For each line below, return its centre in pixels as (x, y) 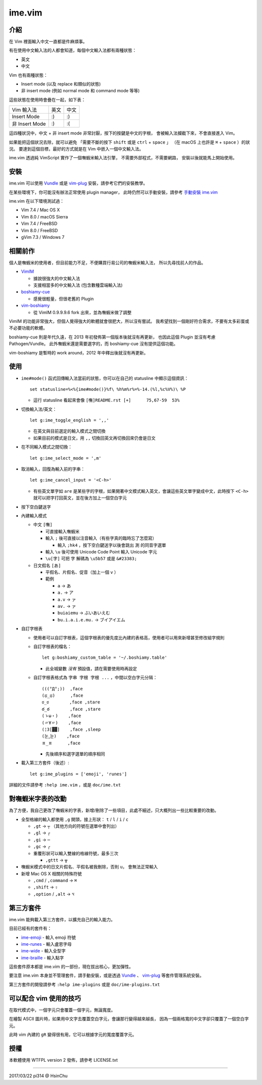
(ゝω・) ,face (62, 716)
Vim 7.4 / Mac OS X (41, 210)
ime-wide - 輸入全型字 (43, 951)
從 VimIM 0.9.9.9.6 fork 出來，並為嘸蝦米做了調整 (82, 312)
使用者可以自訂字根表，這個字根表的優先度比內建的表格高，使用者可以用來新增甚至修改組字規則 (129, 637)
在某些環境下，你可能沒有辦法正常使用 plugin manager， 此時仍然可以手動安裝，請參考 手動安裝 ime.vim (113, 192)
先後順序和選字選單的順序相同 (75, 754)
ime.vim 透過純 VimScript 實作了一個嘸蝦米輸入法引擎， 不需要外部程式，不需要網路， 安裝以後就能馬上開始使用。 (123, 158)
